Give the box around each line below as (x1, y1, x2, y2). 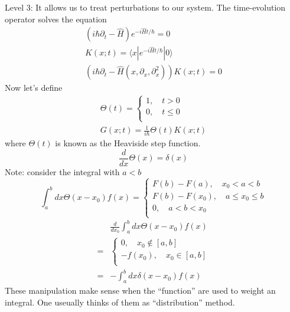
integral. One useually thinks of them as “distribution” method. (5, 295, 235, 308)
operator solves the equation (5, 12, 107, 25)
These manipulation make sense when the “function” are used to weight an (5, 284, 276, 296)
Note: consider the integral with (5, 166, 120, 178)
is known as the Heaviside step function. (55, 137, 201, 149)
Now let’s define (5, 81, 63, 94)
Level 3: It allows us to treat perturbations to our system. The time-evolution (5, 1, 286, 13)
